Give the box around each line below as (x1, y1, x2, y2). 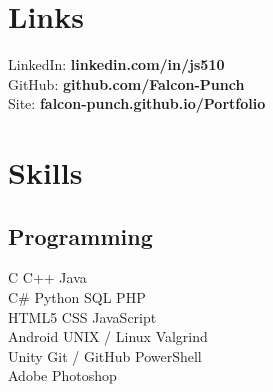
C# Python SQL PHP (8, 287, 146, 308)
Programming (8, 220, 153, 251)
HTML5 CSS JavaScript (8, 306, 157, 327)
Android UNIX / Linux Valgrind (8, 326, 208, 347)
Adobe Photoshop (8, 365, 117, 386)
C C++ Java (8, 267, 87, 288)
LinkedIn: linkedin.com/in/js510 (8, 54, 225, 75)
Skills (8, 152, 83, 193)
